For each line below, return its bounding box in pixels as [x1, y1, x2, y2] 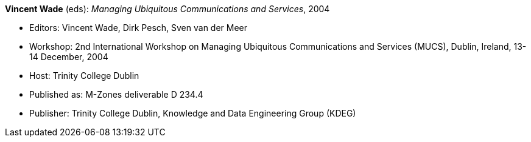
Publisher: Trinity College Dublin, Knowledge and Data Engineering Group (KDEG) [29, 108, 356, 118]
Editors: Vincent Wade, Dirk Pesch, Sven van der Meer [29, 22, 248, 33]
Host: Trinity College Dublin [29, 70, 139, 81]
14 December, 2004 [29, 52, 108, 62]
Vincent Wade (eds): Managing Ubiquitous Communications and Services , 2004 [5, 4, 330, 14]
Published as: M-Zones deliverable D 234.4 [29, 89, 203, 100]
